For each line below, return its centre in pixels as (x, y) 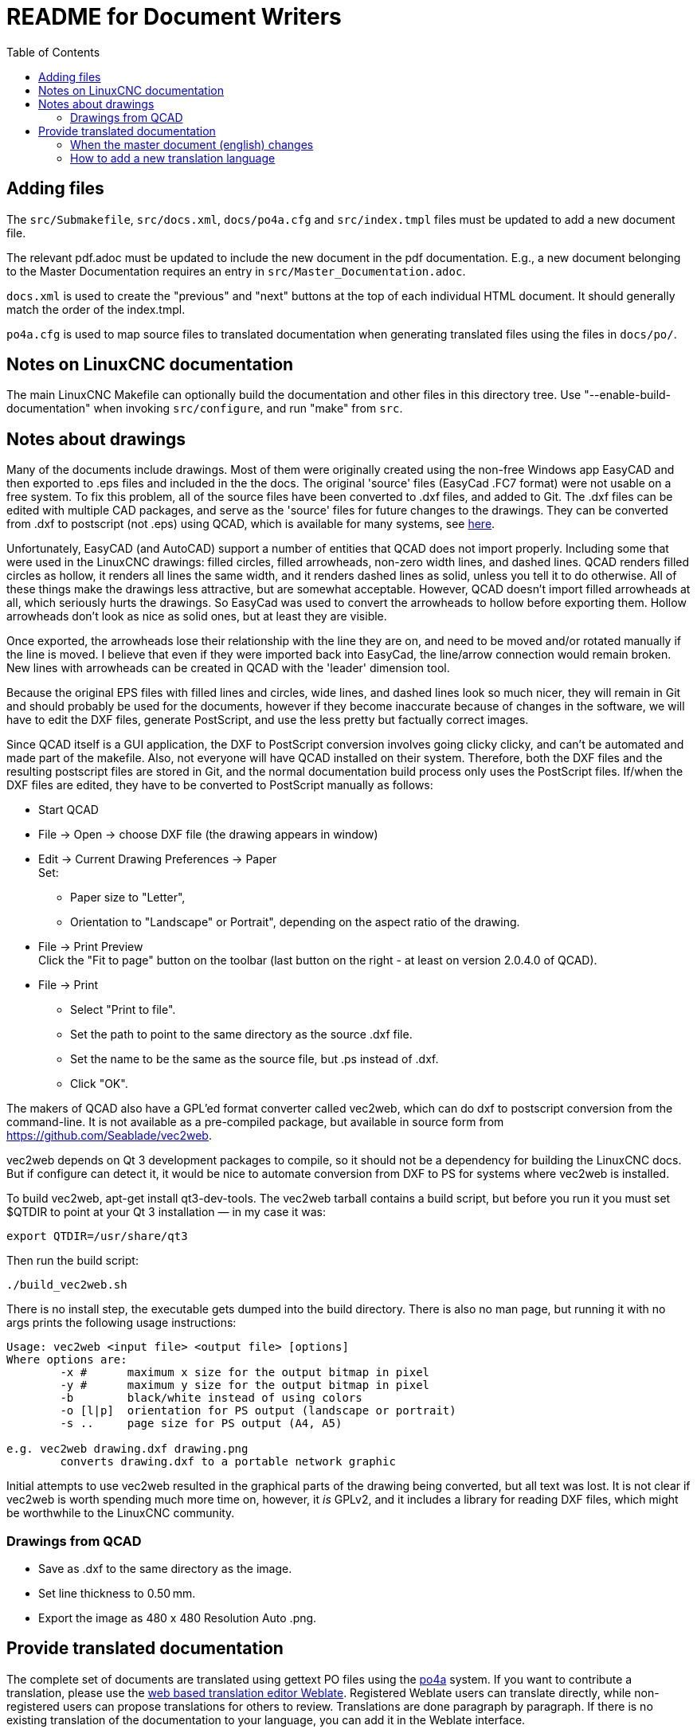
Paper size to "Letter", (128, 898)
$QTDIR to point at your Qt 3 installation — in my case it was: (166, 1212)
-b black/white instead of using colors (211, 1398)
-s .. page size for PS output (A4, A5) (201, 1424)
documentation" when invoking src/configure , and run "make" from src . (205, 409)
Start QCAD (69, 810)
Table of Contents (53, 52)
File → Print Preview (91, 947)
